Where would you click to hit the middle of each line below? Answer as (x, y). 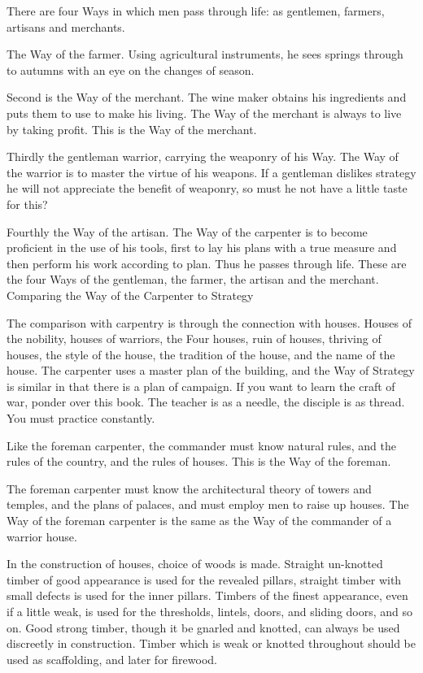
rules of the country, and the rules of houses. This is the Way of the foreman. (199, 461)
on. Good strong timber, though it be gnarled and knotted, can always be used (203, 627)
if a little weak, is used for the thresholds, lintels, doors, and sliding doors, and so (210, 611)
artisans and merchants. (66, 26)
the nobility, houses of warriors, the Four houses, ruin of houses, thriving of (194, 339)
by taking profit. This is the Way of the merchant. (132, 129)
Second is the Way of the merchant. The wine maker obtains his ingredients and (207, 97)
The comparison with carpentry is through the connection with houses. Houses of (209, 322)
